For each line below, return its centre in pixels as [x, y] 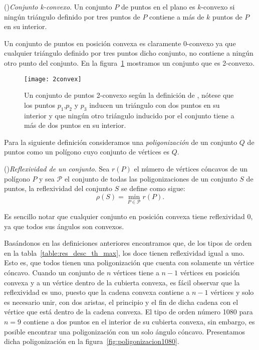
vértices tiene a [136, 272]
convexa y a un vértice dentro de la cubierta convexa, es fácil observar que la [122, 282]
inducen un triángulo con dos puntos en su [155, 105]
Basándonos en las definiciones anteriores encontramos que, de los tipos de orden [128, 243]
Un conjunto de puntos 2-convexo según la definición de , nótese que [129, 95]
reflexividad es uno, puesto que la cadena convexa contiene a [97, 292]
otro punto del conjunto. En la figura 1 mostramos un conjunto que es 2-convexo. [129, 62]
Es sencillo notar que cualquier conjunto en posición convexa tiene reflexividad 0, [128, 216]
